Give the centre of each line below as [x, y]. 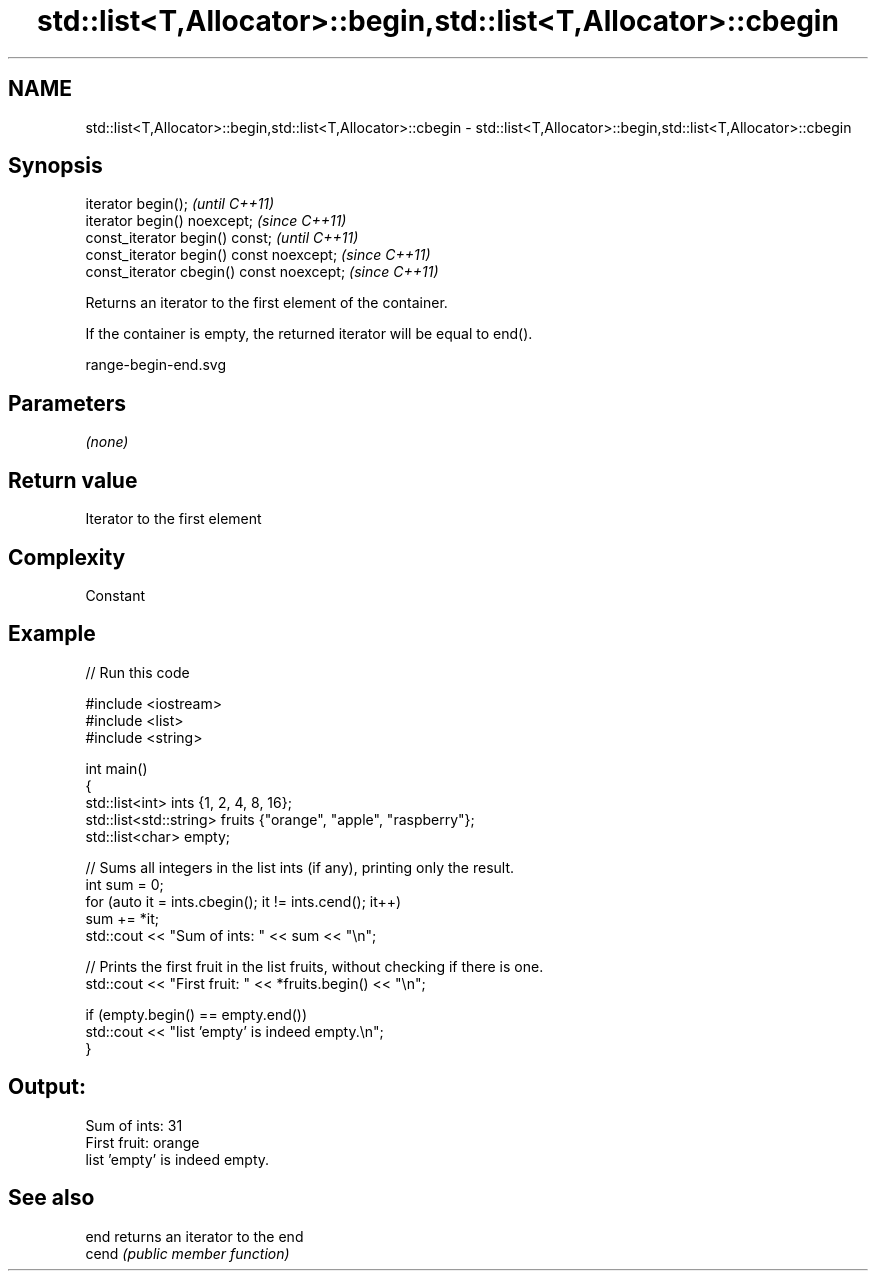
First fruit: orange [142, 1142]
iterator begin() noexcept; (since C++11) [216, 221]
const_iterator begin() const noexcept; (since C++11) [258, 255]
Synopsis [55, 166]
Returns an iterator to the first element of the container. [266, 303]
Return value [73, 480]
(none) [107, 442]
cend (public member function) [187, 1253]
